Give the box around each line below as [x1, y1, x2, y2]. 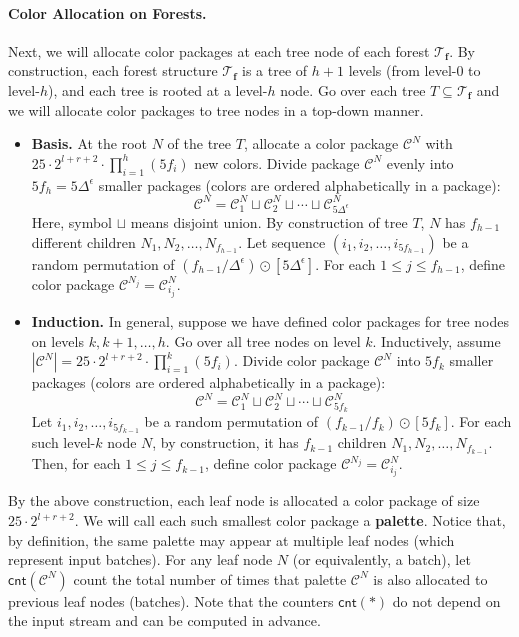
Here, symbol [31, 211, 113, 232]
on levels [31, 330, 84, 351]
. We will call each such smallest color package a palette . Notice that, [74, 510, 506, 531]
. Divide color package [233, 350, 370, 371]
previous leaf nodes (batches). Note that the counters [8, 590, 334, 611]
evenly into [386, 152, 454, 173]
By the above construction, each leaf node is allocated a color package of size [8, 490, 480, 511]
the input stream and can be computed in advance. [8, 610, 321, 631]
